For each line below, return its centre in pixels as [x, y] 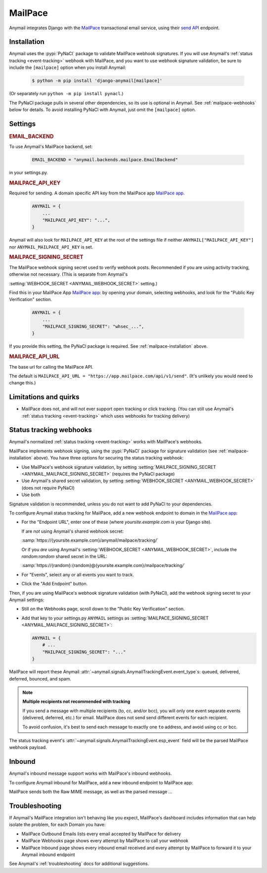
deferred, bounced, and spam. [40, 679]
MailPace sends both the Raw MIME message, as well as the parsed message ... [91, 792]
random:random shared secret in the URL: [64, 556]
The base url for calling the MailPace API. [51, 367]
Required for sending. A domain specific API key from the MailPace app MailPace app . [97, 193]
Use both [31, 495]
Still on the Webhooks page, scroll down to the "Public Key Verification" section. [103, 609]
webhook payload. [28, 748]
